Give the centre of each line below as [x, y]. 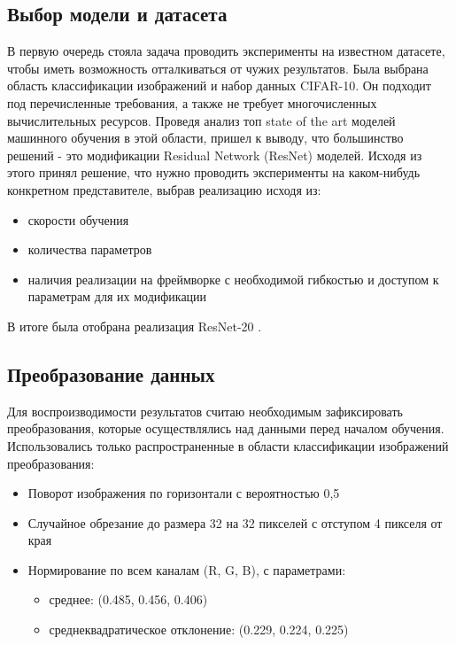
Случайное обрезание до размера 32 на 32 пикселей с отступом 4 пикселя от [235, 522]
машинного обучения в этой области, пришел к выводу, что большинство [205, 138]
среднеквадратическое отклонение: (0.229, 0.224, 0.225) [199, 629]
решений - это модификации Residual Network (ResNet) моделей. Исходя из [215, 155]
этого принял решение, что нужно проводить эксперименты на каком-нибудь [214, 172]
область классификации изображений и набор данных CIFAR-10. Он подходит [219, 85]
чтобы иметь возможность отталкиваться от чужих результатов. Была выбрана [218, 68]
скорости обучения [78, 219]
